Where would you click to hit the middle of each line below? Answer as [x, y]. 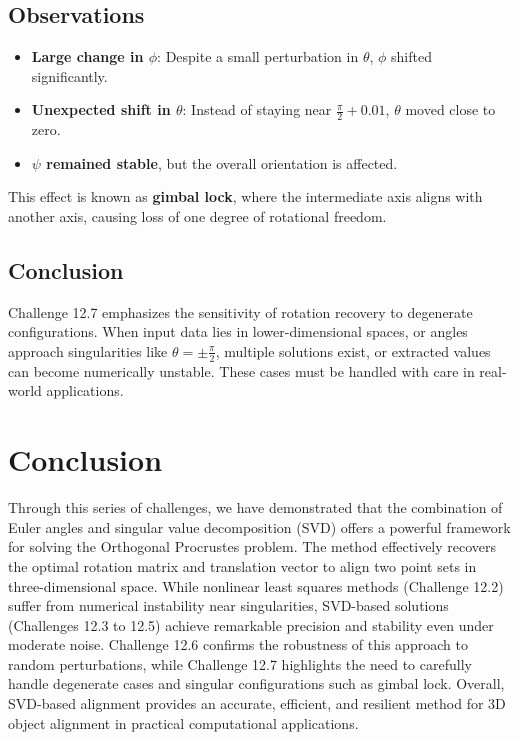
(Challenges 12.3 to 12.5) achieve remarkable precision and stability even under [251, 624]
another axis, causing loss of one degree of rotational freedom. [197, 216]
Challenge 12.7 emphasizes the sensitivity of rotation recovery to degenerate [240, 311]
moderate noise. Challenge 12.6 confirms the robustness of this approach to [238, 644]
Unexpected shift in [101, 109]
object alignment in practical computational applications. [183, 722]
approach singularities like [88, 350]
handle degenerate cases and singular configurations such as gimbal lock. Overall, [256, 683]
